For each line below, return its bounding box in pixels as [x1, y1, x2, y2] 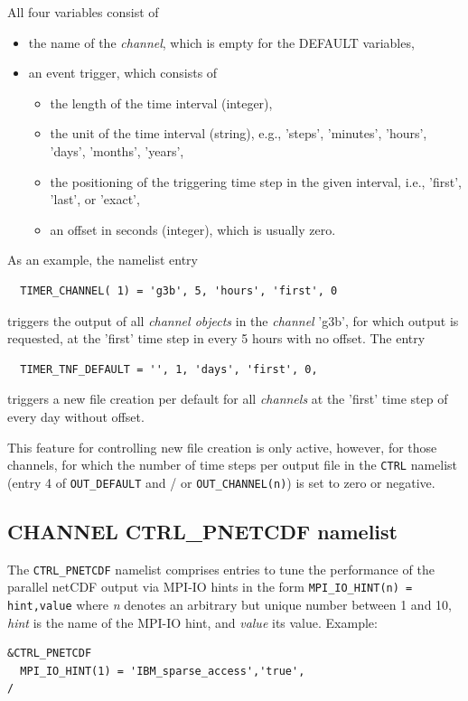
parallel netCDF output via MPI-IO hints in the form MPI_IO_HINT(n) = [7, 577, 413, 596]
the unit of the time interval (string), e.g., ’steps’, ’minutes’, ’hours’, [50, 124, 427, 143]
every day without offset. [7, 407, 145, 425]
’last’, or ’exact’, [50, 190, 140, 209]
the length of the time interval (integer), [50, 93, 273, 112]
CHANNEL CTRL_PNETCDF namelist [7, 517, 398, 545]
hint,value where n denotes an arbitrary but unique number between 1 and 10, [7, 594, 452, 613]
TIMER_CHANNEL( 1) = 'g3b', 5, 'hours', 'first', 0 [20, 284, 338, 297]
